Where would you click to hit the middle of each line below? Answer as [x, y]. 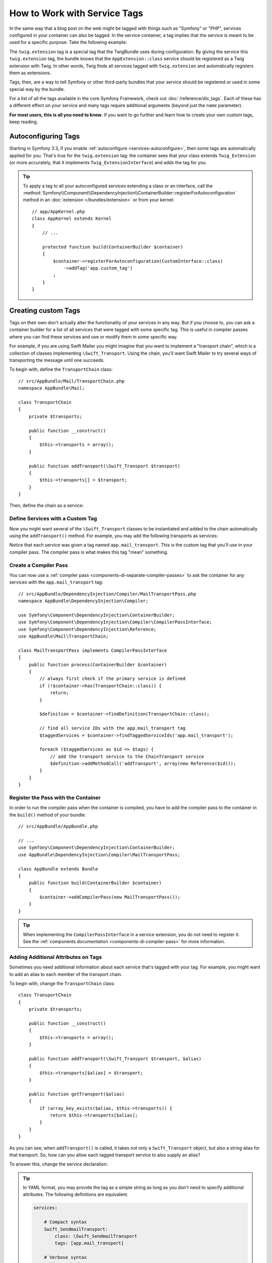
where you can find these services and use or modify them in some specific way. [94, 336]
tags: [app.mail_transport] [89, 1243]
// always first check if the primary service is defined [113, 679]
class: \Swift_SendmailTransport [96, 1236]
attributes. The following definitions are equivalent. [76, 1194]
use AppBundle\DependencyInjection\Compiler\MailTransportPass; [99, 855]
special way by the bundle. [37, 89]
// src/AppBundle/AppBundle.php [58, 827]
